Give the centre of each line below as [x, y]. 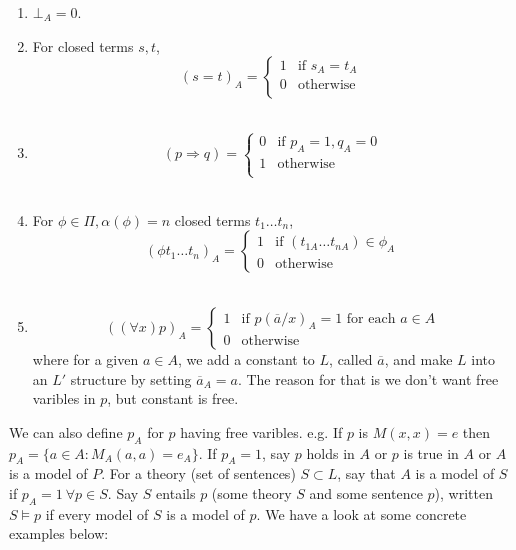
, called [351, 358]
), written [463, 492]
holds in [330, 452]
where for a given [85, 358]
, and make [418, 358]
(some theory [251, 492]
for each [371, 318]
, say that [366, 473]
